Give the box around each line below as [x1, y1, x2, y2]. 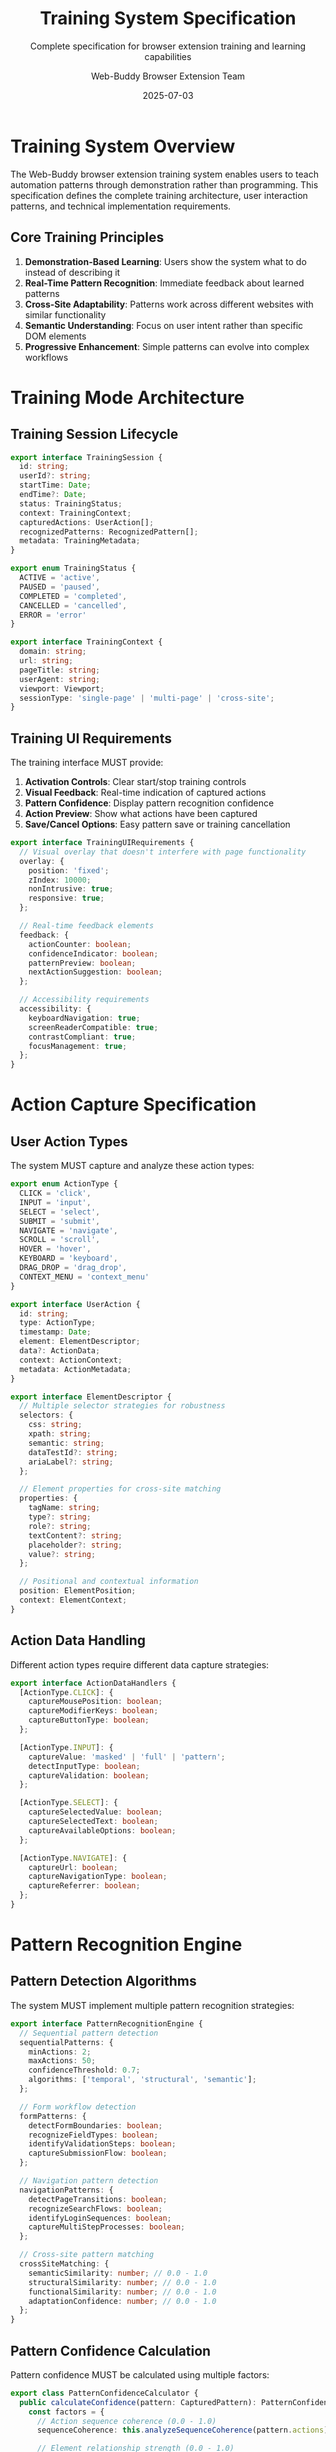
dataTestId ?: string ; [28, 1447, 118, 1457]
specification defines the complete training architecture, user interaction [10, 189, 308, 201]
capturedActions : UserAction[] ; [19, 517, 155, 527]
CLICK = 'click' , [19, 1188, 92, 1199]
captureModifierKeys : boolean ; [28, 1706, 159, 1716]
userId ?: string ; [19, 471, 92, 481]
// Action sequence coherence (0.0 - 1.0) [36, 2416, 217, 2426]
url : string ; [19, 656, 74, 666]
